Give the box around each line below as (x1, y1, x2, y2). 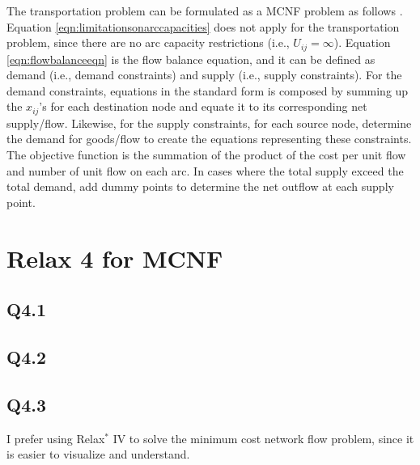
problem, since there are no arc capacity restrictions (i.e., (6, 34, 290, 51)
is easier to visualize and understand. (6, 446, 190, 463)
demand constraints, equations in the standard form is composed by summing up (6, 82, 409, 99)
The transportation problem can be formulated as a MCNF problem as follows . (6, 2, 403, 19)
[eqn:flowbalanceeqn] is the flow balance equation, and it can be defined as (6, 50, 375, 67)
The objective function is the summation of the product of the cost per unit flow (6, 146, 406, 163)
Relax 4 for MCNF (6, 241, 223, 274)
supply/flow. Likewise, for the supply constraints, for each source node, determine (6, 114, 412, 131)
